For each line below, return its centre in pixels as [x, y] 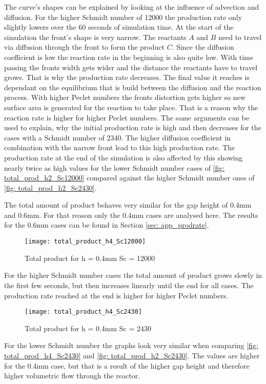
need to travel [240, 37]
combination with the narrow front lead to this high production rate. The [120, 147]
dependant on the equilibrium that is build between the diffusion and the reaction [133, 87]
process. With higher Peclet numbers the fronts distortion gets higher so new [125, 97]
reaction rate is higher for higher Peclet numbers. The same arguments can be [127, 117]
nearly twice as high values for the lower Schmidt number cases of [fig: [115, 167]
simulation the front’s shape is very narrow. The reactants [95, 37]
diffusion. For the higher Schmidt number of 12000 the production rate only [123, 17]
